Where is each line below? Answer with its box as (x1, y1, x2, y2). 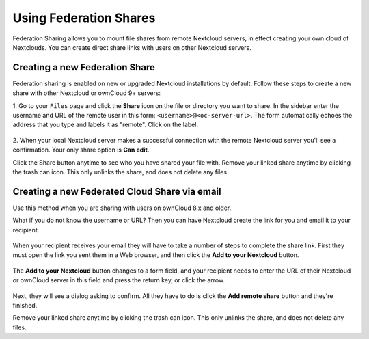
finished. (12, 301, 38, 309)
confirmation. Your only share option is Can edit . (12, 146, 150, 154)
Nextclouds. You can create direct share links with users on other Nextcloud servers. (12, 43, 252, 51)
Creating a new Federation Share (12, 62, 155, 73)
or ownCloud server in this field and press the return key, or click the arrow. (12, 276, 225, 284)
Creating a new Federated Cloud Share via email (12, 185, 221, 198)
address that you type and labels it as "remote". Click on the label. (12, 120, 198, 129)
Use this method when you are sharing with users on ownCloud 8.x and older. (12, 204, 232, 212)
